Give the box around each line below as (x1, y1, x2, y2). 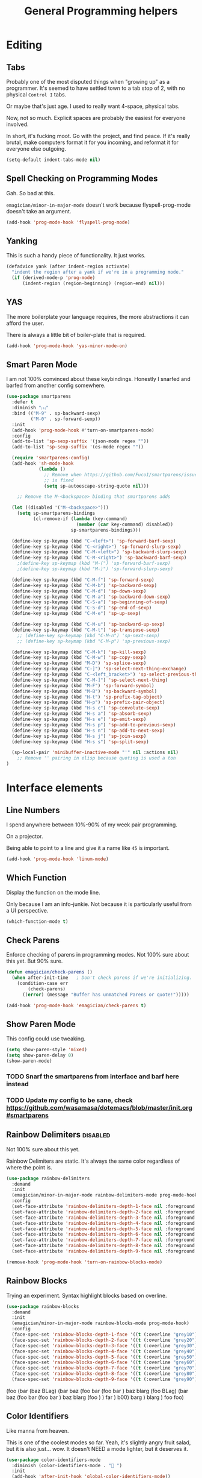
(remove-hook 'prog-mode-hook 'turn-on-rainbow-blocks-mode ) (6, 1259, 163, 1265)
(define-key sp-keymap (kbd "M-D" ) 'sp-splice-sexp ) (11, 660, 147, 667)
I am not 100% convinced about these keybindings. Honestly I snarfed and (6, 376, 191, 383)
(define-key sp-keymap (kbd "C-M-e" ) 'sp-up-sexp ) (11, 611, 141, 617)
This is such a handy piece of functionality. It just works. (6, 252, 146, 259)
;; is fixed (44, 477, 74, 483)
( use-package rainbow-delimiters (6, 1175, 90, 1181)
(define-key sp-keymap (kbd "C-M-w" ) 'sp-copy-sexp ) (11, 655, 147, 661)
